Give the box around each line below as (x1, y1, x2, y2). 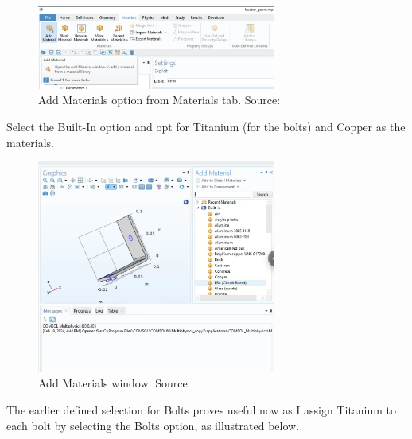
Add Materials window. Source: (38, 375, 191, 391)
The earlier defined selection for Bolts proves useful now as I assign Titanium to (6, 402, 397, 418)
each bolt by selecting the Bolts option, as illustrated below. (6, 417, 300, 433)
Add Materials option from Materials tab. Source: (38, 91, 281, 108)
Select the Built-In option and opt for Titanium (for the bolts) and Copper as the (6, 118, 406, 135)
